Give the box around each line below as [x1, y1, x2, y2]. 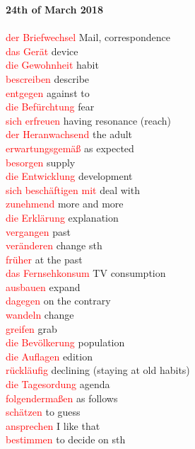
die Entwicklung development [6, 169, 133, 183]
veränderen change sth [6, 238, 102, 253]
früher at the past [6, 251, 83, 266]
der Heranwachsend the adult [6, 127, 133, 142]
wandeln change [6, 307, 74, 322]
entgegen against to [6, 85, 90, 100]
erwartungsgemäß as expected [6, 140, 134, 155]
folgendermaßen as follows [6, 390, 118, 405]
